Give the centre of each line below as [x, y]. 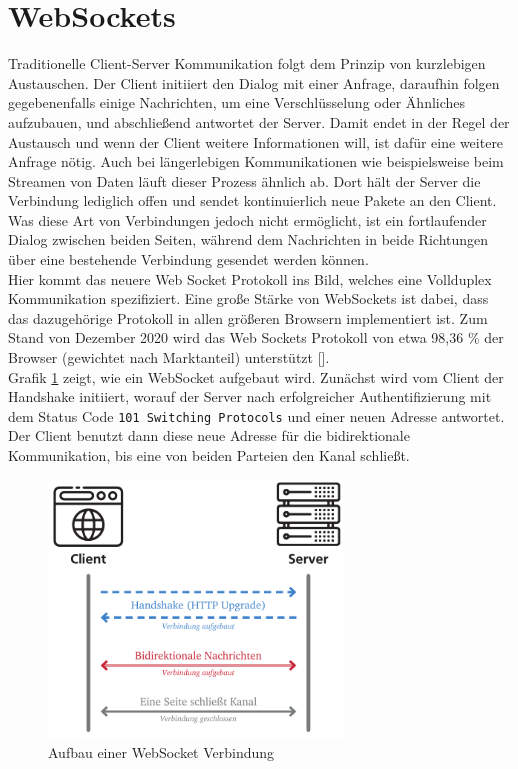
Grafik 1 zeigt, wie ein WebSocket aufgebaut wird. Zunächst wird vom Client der [256, 376]
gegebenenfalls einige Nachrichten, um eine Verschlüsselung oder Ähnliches [237, 102]
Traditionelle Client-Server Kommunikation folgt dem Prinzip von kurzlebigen [247, 63]
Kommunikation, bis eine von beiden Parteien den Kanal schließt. [209, 455]
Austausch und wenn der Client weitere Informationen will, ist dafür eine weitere [256, 141]
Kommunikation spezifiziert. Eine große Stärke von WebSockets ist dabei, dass [248, 298]
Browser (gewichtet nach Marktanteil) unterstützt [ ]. [169, 357]
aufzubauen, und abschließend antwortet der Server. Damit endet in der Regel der [259, 121]
